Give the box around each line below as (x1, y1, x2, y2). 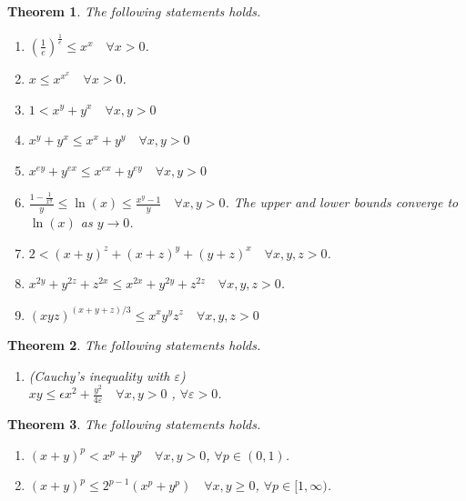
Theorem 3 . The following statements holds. (7, 415, 261, 434)
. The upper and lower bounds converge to (225, 193, 459, 212)
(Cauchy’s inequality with (28, 366, 170, 385)
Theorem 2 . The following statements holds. (7, 336, 261, 355)
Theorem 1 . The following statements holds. (7, 2, 261, 20)
